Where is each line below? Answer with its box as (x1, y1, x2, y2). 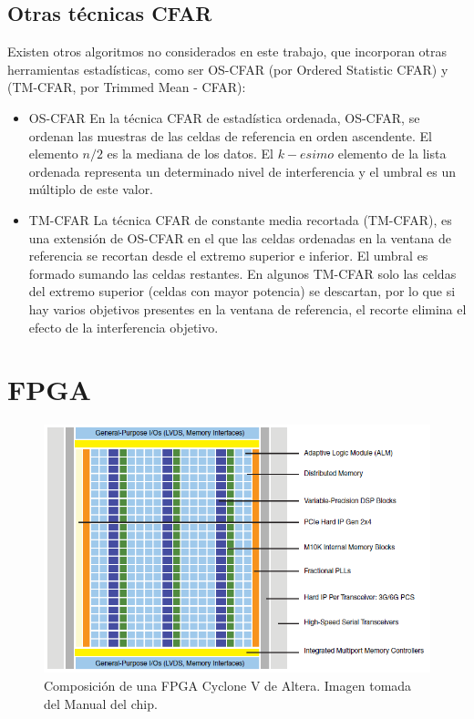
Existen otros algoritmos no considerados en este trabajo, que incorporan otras (7, 42, 448, 61)
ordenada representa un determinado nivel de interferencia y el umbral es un (28, 161, 457, 180)
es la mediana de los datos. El (107, 144, 273, 163)
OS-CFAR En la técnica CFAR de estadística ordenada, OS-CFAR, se (28, 108, 420, 127)
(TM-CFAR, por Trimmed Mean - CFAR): (7, 77, 246, 97)
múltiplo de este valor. (28, 180, 154, 199)
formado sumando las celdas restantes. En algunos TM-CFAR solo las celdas (28, 263, 457, 282)
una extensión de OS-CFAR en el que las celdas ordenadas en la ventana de (28, 228, 451, 247)
